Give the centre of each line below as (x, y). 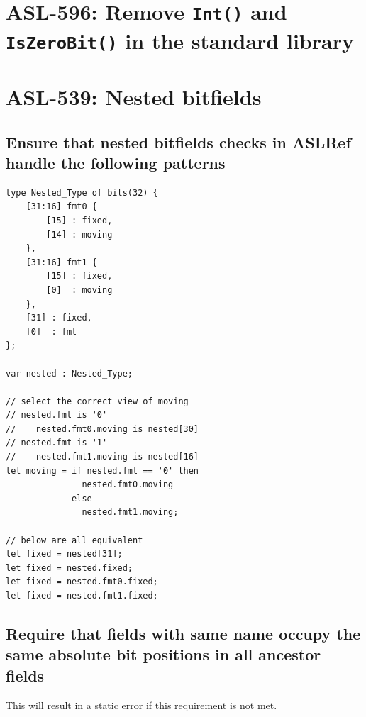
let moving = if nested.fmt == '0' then (102, 471)
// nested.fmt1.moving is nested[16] (102, 457)
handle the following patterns (116, 162)
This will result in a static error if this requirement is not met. (142, 705)
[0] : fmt (51, 332)
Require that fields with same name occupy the (183, 633)
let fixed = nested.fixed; (69, 568)
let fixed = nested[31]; (64, 554)
